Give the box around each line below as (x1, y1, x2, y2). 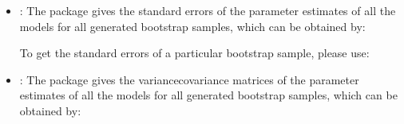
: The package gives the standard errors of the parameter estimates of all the (19, 2, 396, 18)
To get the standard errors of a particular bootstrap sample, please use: (19, 45, 370, 61)
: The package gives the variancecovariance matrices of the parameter (19, 71, 359, 87)
